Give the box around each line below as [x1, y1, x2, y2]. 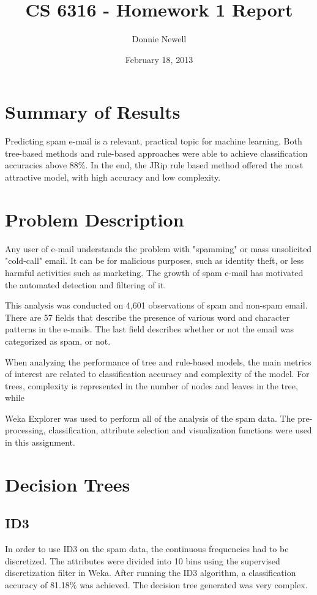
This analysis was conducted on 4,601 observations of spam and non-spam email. [5, 299, 308, 312]
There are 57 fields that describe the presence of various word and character [5, 310, 290, 323]
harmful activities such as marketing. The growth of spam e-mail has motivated [5, 266, 304, 279]
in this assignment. [5, 436, 75, 449]
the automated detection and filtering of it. [5, 278, 166, 291]
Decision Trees [5, 471, 130, 496]
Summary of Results [5, 99, 181, 124]
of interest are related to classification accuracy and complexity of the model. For [5, 367, 310, 380]
